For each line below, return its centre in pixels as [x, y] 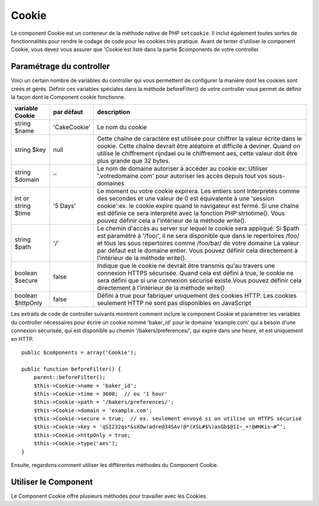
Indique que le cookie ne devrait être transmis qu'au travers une [186, 266]
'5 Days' [65, 206]
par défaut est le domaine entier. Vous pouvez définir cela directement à [198, 251]
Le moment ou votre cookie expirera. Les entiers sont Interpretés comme [198, 191]
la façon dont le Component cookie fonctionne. [68, 97]
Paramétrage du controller [61, 67]
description [114, 112]
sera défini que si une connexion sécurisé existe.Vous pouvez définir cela [199, 281]
